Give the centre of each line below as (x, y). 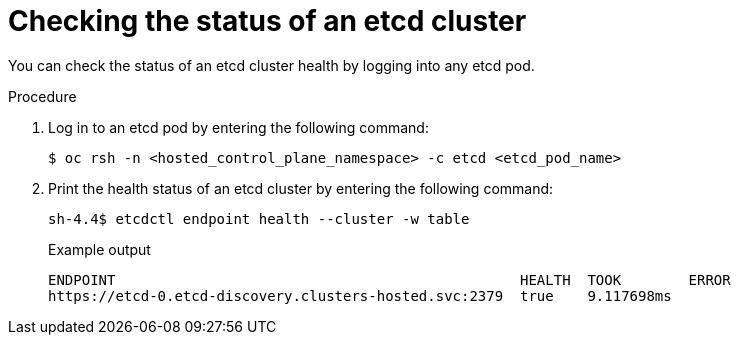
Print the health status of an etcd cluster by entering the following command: (301, 188)
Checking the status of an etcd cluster (267, 21)
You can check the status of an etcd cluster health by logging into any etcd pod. (271, 65)
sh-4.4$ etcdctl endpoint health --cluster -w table (259, 218)
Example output (99, 249)
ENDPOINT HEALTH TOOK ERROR (389, 279)
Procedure (42, 96)
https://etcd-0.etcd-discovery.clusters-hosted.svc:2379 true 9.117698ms (360, 295)
